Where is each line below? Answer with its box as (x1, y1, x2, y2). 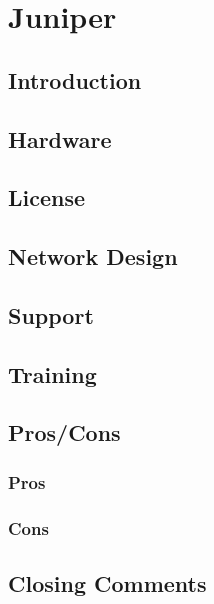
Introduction (8, 64, 142, 95)
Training (8, 358, 97, 389)
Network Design (8, 241, 178, 272)
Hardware (8, 123, 112, 154)
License (8, 182, 86, 213)
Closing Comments (8, 567, 207, 598)
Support (8, 299, 94, 330)
